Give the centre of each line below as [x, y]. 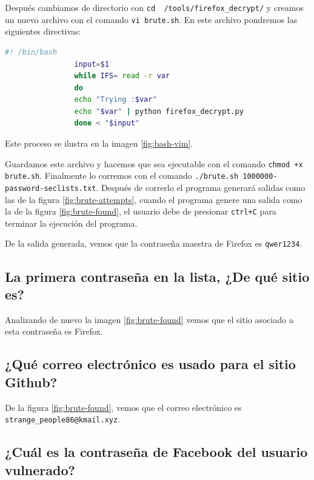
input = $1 [92, 64]
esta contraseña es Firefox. [54, 331]
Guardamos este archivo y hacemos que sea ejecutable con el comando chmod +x [154, 163]
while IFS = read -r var [122, 76]
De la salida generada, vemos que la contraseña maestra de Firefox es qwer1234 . [154, 243]
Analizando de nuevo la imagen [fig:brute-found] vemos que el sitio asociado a [149, 319]
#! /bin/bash [31, 52]
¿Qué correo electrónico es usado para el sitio [150, 364]
